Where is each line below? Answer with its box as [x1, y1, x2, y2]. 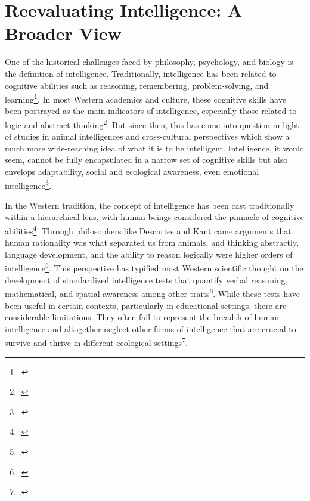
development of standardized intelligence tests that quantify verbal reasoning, [5, 273, 288, 286]
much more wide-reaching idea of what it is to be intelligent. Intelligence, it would [5, 141, 305, 154]
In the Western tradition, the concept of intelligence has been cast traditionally [5, 199, 294, 211]
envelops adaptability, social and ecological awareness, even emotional [5, 165, 259, 177]
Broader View [5, 21, 122, 45]
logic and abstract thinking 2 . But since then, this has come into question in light [5, 116, 299, 131]
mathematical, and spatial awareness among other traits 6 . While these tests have [5, 286, 300, 299]
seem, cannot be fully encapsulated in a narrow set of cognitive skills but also [5, 153, 288, 166]
